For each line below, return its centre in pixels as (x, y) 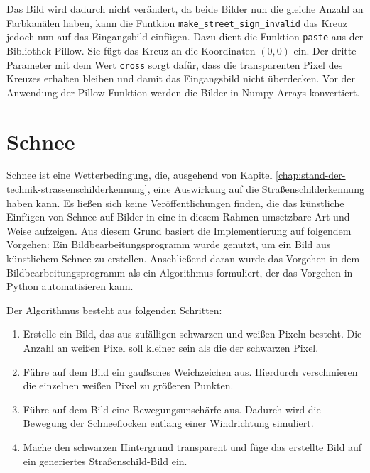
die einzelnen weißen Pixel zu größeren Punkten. (128, 385)
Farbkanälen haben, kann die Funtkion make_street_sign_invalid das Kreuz (177, 22)
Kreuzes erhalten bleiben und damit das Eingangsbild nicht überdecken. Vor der (181, 78)
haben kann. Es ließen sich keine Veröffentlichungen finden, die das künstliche (175, 202)
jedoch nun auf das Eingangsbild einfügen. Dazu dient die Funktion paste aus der (185, 37)
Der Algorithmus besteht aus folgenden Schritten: (114, 310)
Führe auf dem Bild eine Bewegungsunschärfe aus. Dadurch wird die (172, 409)
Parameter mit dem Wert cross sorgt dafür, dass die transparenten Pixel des (175, 64)
